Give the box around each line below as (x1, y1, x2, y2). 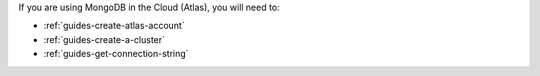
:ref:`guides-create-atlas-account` (43, 20, 185, 32)
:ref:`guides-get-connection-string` (43, 48, 189, 60)
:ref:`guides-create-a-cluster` (43, 33, 165, 45)
